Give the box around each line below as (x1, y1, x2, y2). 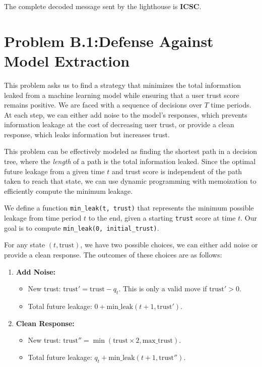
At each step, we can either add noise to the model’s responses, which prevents (4, 109, 247, 120)
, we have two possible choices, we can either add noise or (80, 239, 258, 250)
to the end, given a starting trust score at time (88, 213, 236, 223)
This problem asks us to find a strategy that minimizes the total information (4, 79, 241, 90)
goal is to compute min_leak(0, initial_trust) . (4, 222, 159, 233)
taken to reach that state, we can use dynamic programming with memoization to (4, 176, 256, 186)
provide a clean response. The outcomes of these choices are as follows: (4, 249, 222, 259)
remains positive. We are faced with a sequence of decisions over (4, 99, 202, 110)
